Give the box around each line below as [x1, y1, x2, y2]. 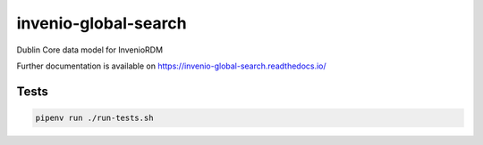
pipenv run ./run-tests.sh [35, 112, 154, 123]
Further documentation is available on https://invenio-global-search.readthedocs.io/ [16, 60, 326, 71]
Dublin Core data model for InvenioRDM [16, 44, 164, 55]
